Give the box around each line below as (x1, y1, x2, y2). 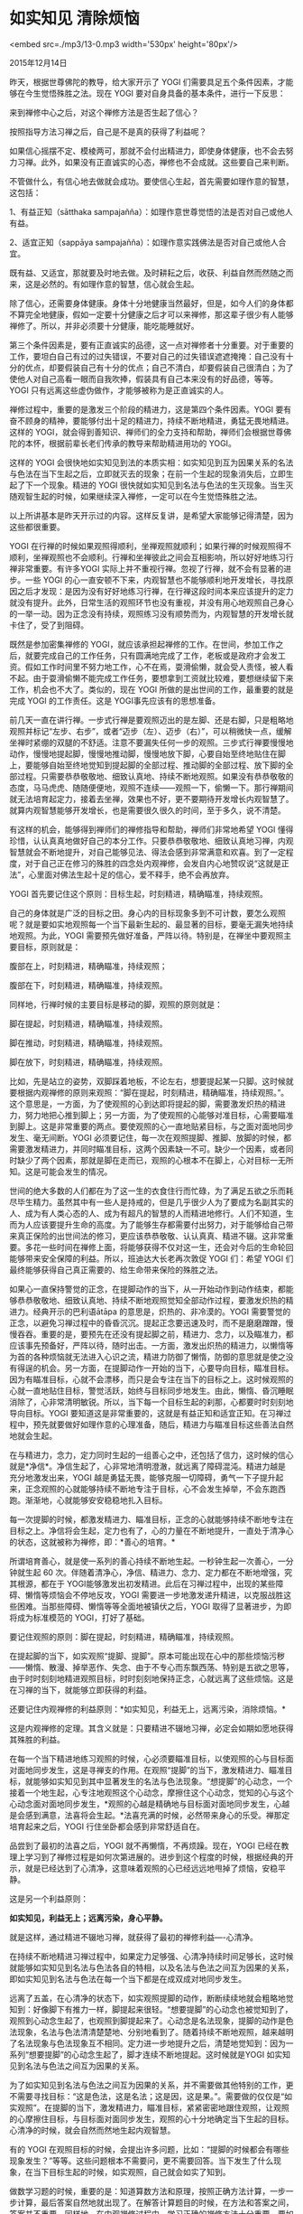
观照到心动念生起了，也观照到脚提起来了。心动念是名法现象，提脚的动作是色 (9, 2015, 294, 2026)
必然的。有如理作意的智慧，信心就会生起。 (40, 278, 199, 289)
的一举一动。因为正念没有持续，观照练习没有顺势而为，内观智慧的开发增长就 (9, 608, 294, 619)
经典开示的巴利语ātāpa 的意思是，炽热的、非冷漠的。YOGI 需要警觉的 (32, 1306, 291, 1317)
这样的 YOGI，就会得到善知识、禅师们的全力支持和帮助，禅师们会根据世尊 (9, 426, 284, 437)
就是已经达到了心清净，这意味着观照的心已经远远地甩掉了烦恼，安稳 (24, 1863, 278, 1873)
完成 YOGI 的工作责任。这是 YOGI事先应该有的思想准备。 (9, 695, 221, 705)
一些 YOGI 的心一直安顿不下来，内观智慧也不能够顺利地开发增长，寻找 (24, 575, 286, 585)
